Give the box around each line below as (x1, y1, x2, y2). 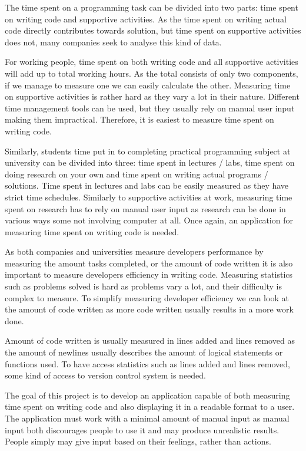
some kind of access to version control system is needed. (5, 369, 206, 381)
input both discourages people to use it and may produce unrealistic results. (5, 423, 280, 436)
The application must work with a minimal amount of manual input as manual (5, 412, 290, 424)
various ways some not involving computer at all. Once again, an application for (5, 214, 293, 226)
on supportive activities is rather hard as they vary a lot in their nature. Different (5, 90, 300, 103)
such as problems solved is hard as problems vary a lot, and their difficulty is (5, 280, 282, 292)
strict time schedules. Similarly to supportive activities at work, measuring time (5, 190, 292, 203)
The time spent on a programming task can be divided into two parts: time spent (5, 1, 298, 13)
